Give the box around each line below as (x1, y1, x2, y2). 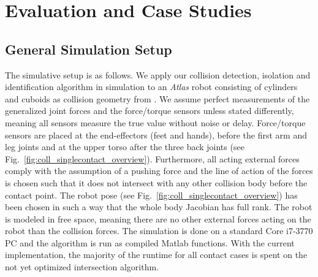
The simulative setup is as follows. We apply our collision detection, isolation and (5, 68, 311, 81)
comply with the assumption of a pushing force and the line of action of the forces (5, 164, 313, 177)
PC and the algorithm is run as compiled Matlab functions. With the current (5, 236, 295, 249)
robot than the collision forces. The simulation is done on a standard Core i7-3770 (5, 224, 313, 237)
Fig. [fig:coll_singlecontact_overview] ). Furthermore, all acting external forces (5, 152, 300, 165)
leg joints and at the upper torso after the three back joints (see (5, 140, 244, 153)
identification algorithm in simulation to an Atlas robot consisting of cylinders (5, 80, 298, 93)
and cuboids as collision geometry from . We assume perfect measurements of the (5, 92, 310, 105)
